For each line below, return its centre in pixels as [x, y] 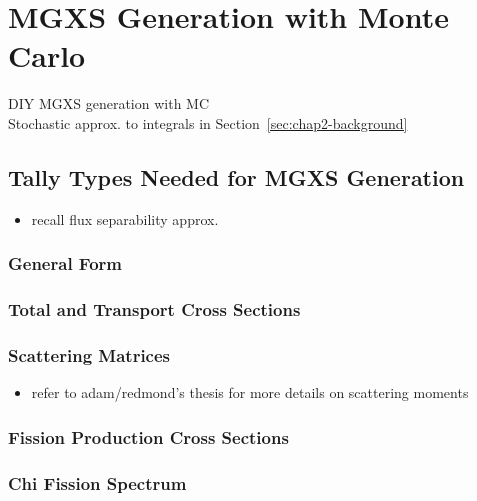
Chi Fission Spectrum [97, 482]
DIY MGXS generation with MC [109, 103]
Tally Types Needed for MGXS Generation [236, 176]
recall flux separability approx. [125, 218]
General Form [65, 263]
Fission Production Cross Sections [148, 436]
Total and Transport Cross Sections [154, 309]
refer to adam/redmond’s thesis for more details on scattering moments [250, 392]
